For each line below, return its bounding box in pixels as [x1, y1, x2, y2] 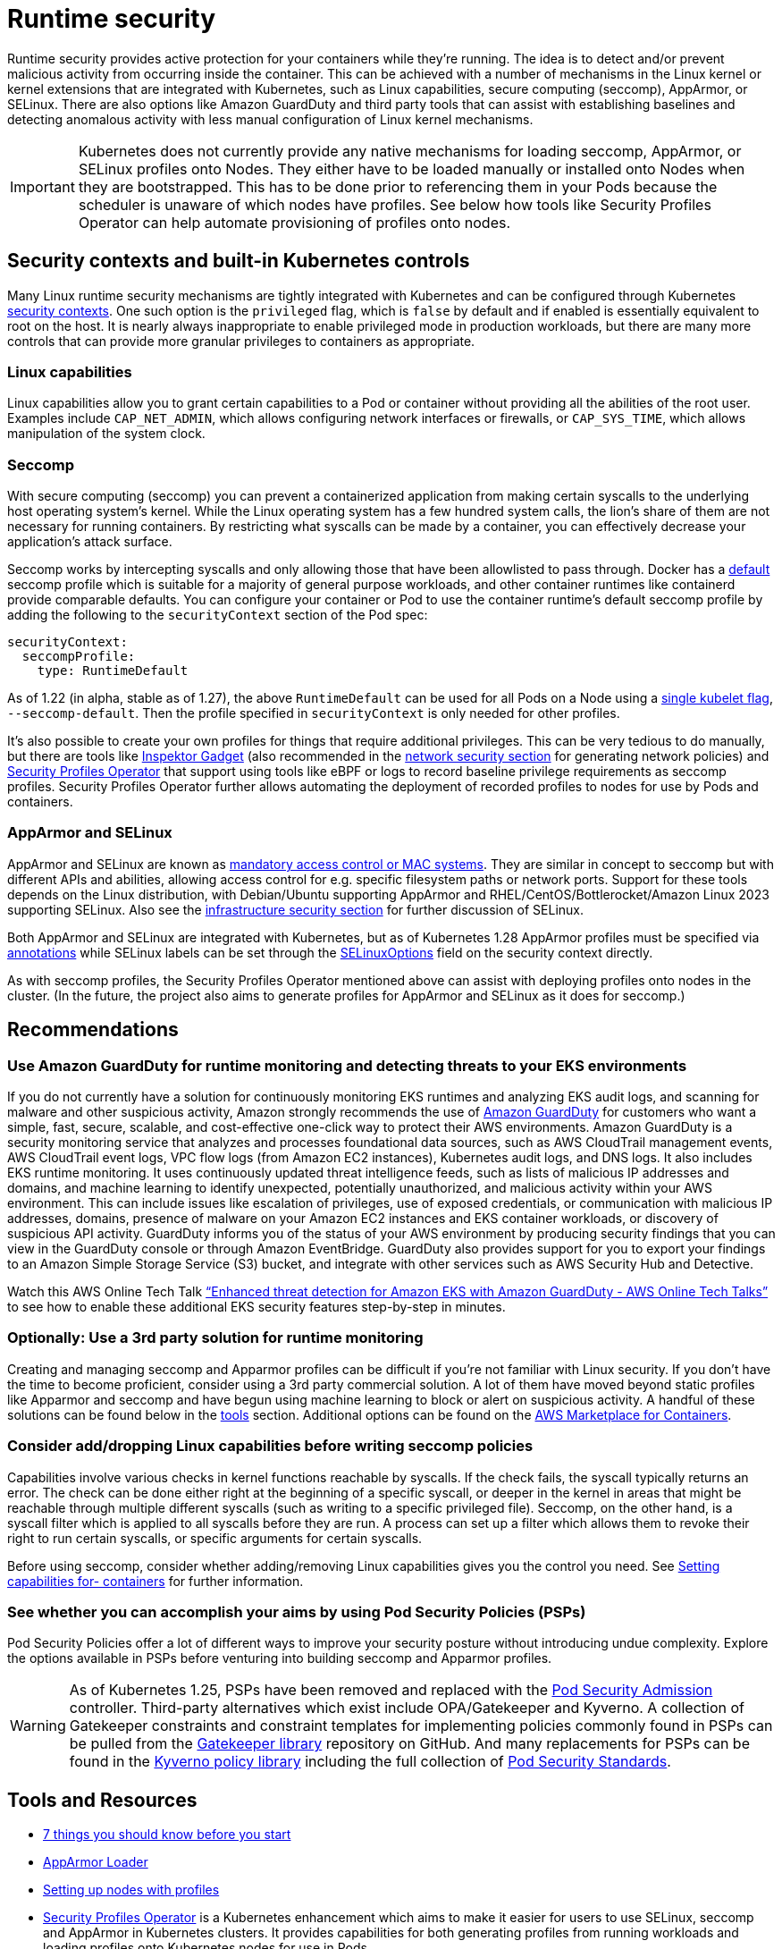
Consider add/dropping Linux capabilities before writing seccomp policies [7, 1437, 534, 1455]
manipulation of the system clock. [7, 426, 206, 442]
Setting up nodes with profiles [43, 1882, 220, 1898]
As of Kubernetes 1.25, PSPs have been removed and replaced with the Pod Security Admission [69, 1681, 713, 1700]
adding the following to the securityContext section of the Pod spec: [7, 607, 428, 623]
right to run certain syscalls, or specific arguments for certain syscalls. [7, 1530, 423, 1546]
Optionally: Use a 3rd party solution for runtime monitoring [7, 1329, 424, 1347]
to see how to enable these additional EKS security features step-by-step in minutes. [7, 1299, 506, 1315]
